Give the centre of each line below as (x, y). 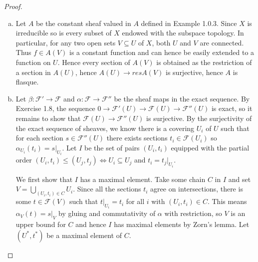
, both (161, 42)
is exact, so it (232, 108)
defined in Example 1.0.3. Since (189, 23)
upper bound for (41, 224)
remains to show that (48, 118)
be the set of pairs (112, 147)
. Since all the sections (107, 189)
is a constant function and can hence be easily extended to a (162, 52)
